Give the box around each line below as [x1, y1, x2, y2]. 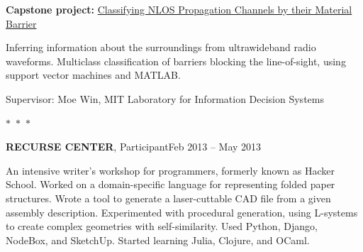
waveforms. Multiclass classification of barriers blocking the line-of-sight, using [6, 53, 346, 68]
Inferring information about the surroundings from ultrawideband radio [6, 40, 316, 55]
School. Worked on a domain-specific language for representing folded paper [6, 177, 335, 192]
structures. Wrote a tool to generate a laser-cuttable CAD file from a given [6, 190, 331, 205]
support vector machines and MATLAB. [6, 67, 181, 82]
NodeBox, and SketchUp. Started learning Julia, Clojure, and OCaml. [6, 232, 310, 247]
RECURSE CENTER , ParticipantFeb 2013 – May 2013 [6, 139, 262, 154]
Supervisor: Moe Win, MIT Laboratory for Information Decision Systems [6, 91, 324, 106]
